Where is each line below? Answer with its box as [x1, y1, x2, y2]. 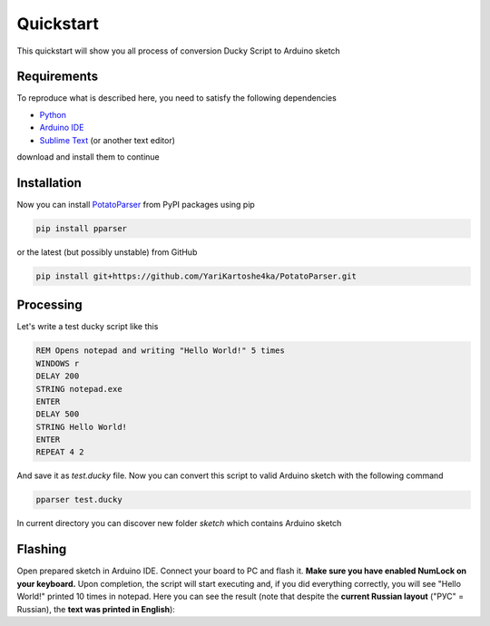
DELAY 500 [35, 409, 80, 419]
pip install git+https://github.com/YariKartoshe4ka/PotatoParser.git [35, 270, 358, 281]
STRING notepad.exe [35, 384, 122, 394]
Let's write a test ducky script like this [16, 321, 159, 332]
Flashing [16, 542, 67, 557]
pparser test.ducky [35, 494, 122, 505]
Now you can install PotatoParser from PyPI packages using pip [16, 199, 256, 210]
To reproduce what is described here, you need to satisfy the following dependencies [16, 93, 338, 103]
